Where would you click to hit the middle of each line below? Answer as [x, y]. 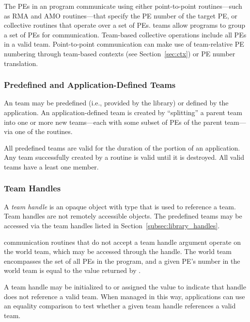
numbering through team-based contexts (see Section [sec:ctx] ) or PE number [120, 53]
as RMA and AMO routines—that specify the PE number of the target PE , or [121, 15]
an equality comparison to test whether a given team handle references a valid [120, 306]
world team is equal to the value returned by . [72, 270]
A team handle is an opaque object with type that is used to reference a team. [120, 206]
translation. [21, 63]
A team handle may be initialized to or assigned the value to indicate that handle [125, 286]
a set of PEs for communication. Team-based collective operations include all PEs [125, 34]
